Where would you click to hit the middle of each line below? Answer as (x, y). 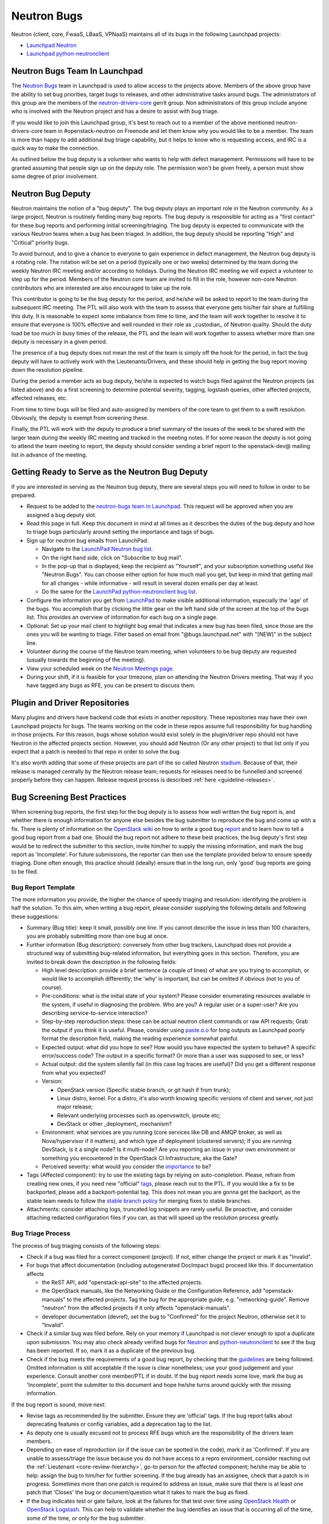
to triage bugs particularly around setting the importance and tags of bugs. (120, 532)
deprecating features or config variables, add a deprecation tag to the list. (119, 1424)
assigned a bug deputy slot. (62, 515)
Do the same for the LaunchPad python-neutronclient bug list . (119, 592)
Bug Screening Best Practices (69, 797)
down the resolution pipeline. (48, 370)
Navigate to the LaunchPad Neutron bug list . (97, 549)
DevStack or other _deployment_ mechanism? (114, 1124)
